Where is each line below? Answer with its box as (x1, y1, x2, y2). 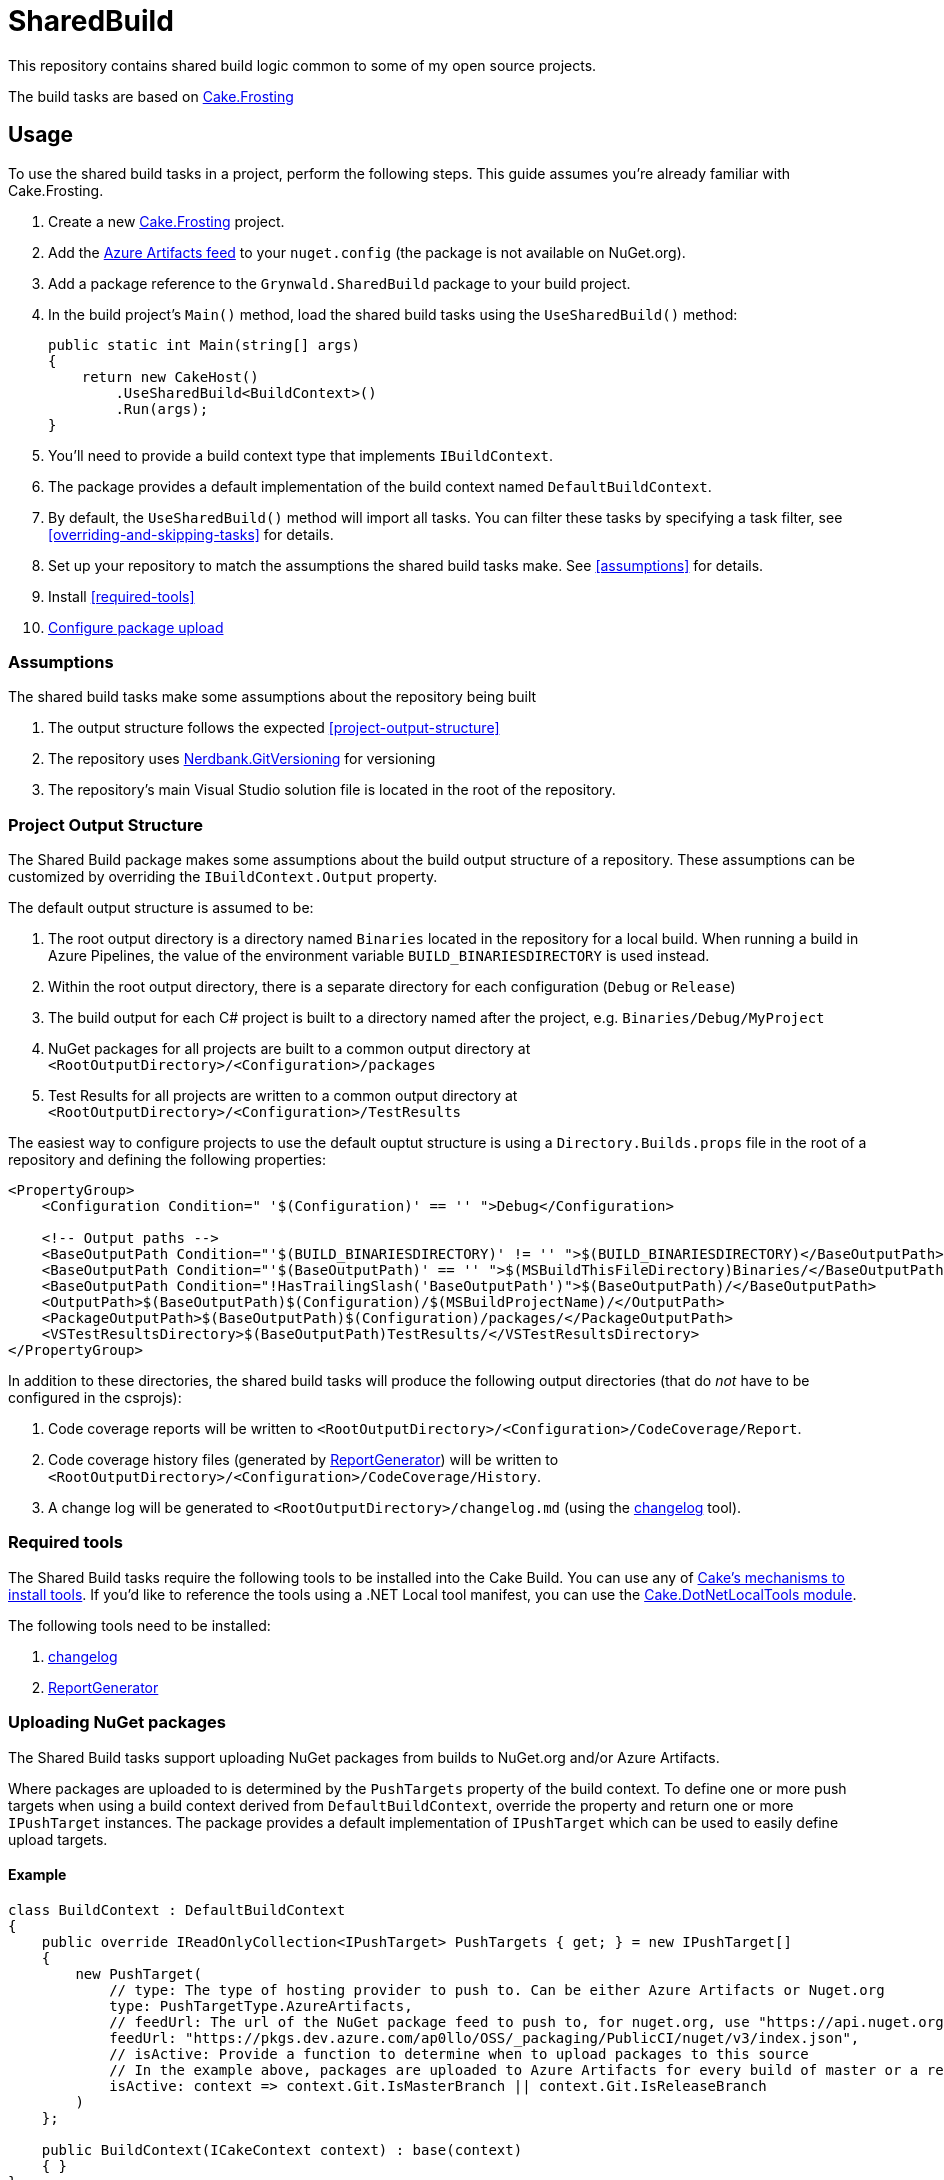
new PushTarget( (75, 1965, 202, 1982)
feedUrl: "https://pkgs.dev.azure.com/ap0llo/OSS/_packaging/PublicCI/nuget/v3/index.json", (109, 2029, 860, 2046)
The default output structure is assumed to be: (8, 899, 314, 917)
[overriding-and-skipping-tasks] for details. (48, 525, 334, 543)
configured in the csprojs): (8, 1389, 182, 1407)
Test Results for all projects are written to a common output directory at (48, 1087, 518, 1105)
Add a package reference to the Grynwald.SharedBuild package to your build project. (48, 274, 631, 292)
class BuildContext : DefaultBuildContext (8, 1901, 346, 1918)
